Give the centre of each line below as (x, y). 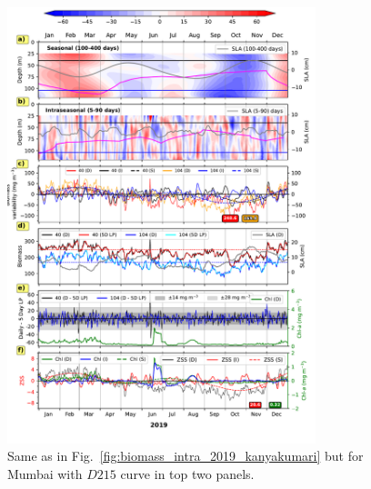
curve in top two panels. (187, 473)
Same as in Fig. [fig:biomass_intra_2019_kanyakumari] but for (185, 456)
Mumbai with (45, 473)
